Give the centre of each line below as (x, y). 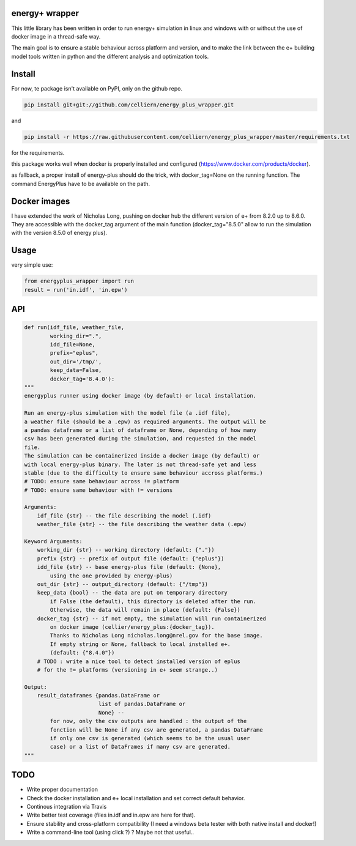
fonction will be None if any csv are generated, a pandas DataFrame (156, 730)
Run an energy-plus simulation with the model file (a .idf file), (128, 413)
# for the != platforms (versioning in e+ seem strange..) (128, 670)
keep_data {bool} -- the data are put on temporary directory (132, 593)
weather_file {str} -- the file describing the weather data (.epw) (142, 524)
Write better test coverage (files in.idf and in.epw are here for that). (111, 815)
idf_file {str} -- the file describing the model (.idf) (124, 516)
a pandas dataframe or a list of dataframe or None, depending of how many (140, 430)
